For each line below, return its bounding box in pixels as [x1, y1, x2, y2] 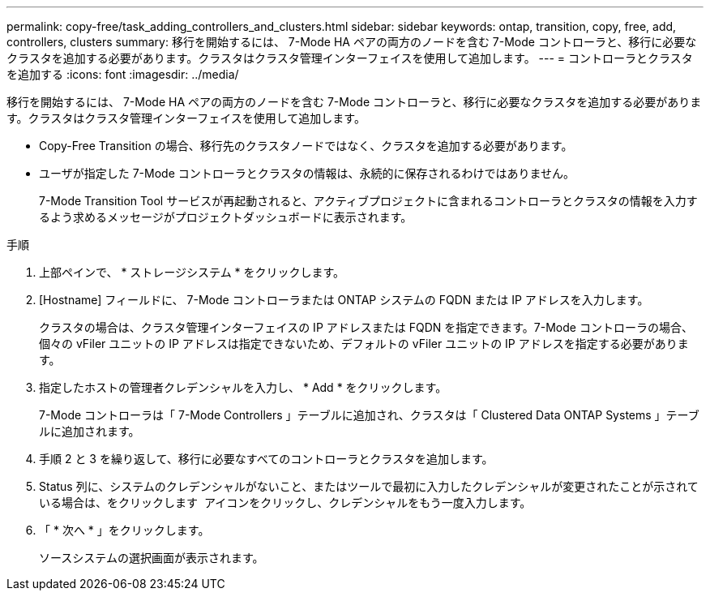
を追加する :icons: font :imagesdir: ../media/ [6, 67, 239, 81]
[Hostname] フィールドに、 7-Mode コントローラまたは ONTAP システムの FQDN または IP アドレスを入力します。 [39, 293, 649, 307]
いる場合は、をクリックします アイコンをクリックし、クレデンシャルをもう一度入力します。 [39, 496, 532, 509]
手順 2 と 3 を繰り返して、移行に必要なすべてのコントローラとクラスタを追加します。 [39, 452, 494, 466]
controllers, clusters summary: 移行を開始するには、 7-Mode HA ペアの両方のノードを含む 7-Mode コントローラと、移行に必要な [6, 35, 697, 49]
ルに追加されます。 [39, 424, 140, 438]
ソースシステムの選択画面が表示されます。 [39, 551, 264, 565]
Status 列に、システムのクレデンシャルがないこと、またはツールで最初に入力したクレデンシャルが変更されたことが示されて [39, 479, 699, 493]
